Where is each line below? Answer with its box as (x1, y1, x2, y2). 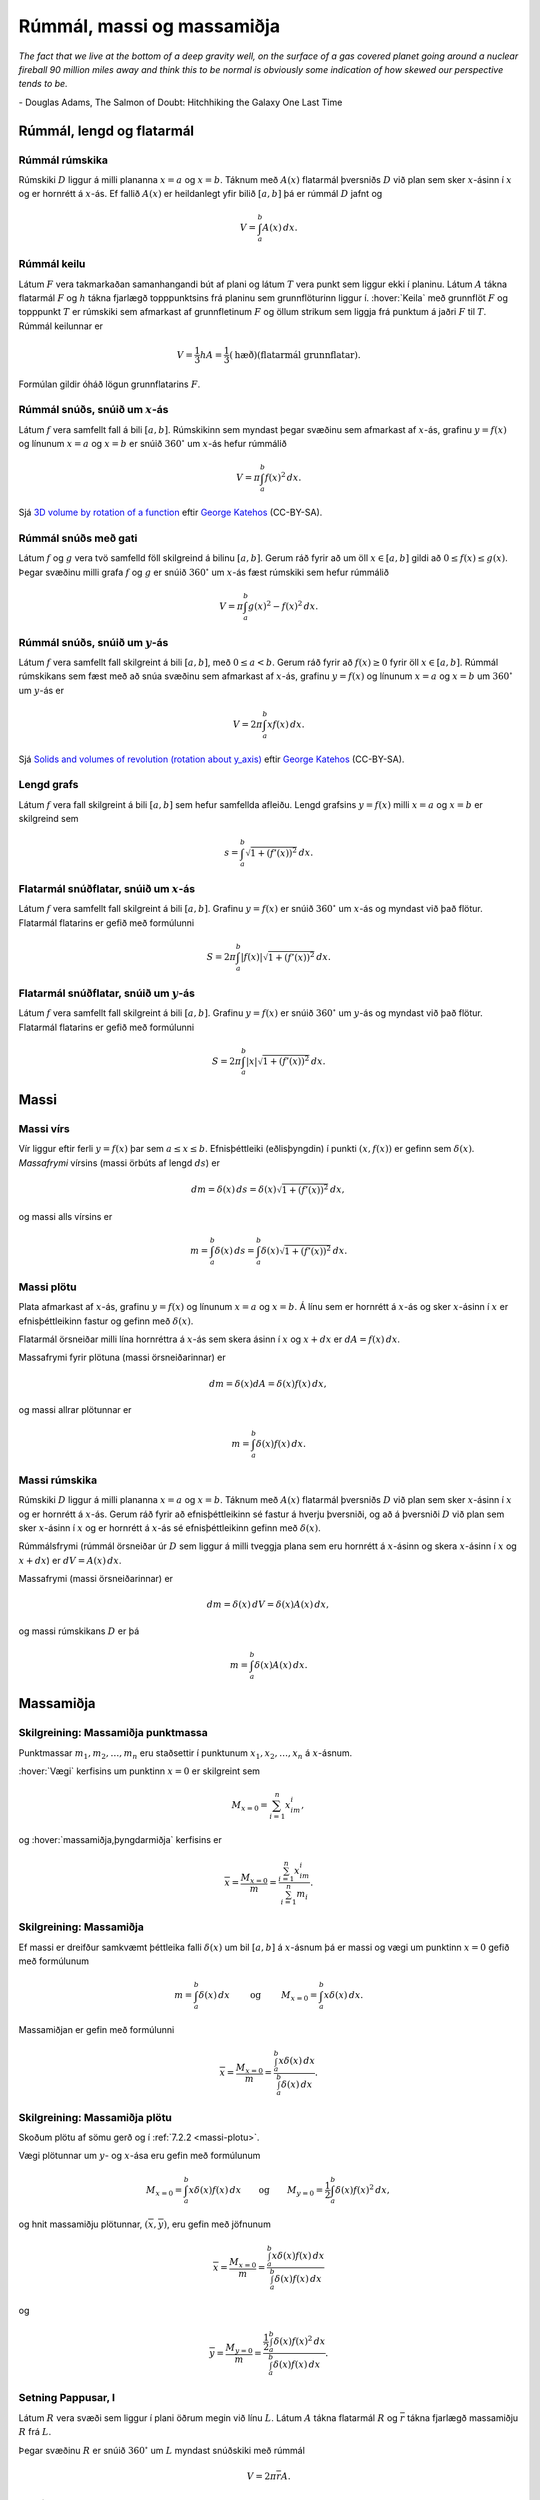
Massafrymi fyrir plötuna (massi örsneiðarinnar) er (18, 1351, 226, 1364)
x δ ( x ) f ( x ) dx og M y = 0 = (188, 2184, 324, 2198)
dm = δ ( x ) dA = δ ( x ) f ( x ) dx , (208, 1378, 327, 1389)
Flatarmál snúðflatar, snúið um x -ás (18, 882, 196, 896)
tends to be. (18, 78, 69, 90)
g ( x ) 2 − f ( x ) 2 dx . (248, 599, 319, 612)
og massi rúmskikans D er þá (18, 1625, 140, 1637)
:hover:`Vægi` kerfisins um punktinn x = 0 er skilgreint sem (18, 1765, 260, 1777)
